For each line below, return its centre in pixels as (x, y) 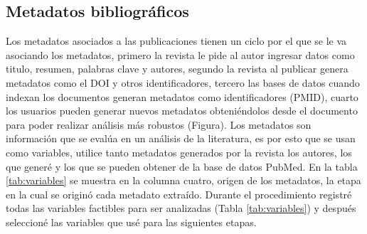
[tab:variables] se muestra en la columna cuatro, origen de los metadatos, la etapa (183, 180)
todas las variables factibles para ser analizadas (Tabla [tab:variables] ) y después (181, 208)
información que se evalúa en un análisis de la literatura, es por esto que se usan (181, 138)
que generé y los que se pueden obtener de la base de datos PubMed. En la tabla (182, 166)
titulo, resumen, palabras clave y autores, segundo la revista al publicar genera (177, 69)
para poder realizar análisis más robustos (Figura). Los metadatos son (159, 124)
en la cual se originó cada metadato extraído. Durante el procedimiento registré (179, 194)
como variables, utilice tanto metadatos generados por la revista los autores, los (179, 152)
